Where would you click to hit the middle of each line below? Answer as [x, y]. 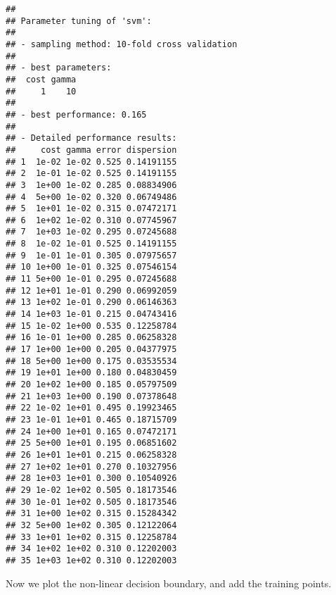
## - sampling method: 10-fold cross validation [122, 44]
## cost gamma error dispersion [91, 150]
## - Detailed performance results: [91, 138]
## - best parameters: [59, 68]
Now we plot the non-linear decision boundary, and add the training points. [169, 583]
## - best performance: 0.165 [76, 114]
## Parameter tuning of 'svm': [79, 21]
